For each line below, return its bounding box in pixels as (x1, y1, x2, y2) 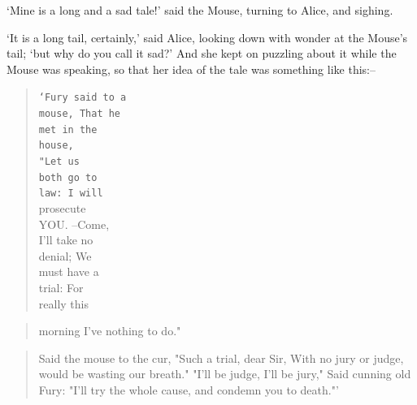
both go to (38, 171, 98, 183)
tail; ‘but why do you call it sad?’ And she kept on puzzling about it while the (7, 45, 397, 62)
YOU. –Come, (38, 215, 110, 232)
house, (38, 140, 74, 152)
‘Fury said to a (38, 92, 127, 104)
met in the (38, 123, 98, 136)
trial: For (38, 278, 84, 295)
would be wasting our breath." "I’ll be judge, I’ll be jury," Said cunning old (38, 365, 411, 382)
